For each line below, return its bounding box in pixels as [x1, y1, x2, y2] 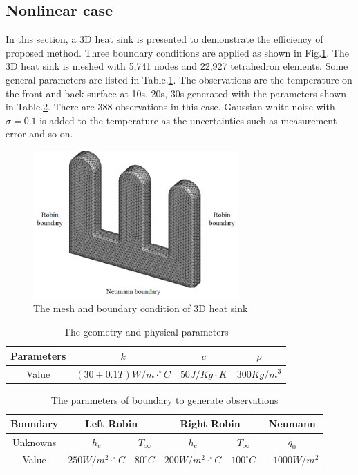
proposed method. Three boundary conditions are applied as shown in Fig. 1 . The [6, 45, 349, 59]
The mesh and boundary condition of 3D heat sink [33, 301, 248, 316]
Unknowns [12, 434, 57, 449]
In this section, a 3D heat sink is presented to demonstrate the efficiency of [6, 32, 323, 46]
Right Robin [180, 416, 241, 431]
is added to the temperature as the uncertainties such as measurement [39, 113, 337, 127]
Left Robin [84, 416, 138, 431]
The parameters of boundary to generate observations [50, 392, 279, 407]
